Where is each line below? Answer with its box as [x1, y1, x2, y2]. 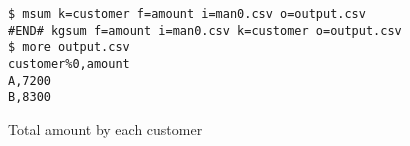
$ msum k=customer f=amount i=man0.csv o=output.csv [8, 7, 366, 21]
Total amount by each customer [8, 118, 203, 139]
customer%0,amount [8, 56, 130, 71]
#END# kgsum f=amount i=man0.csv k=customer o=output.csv [8, 23, 402, 38]
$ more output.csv [8, 40, 130, 55]
